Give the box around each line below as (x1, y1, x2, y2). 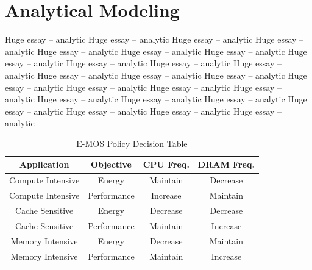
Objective (90, 158, 132, 171)
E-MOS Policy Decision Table (76, 137, 188, 149)
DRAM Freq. (197, 158, 255, 171)
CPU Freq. (143, 158, 190, 171)
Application (19, 158, 69, 171)
